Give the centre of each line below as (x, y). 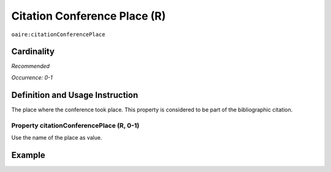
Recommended (31, 66)
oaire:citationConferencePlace (58, 34)
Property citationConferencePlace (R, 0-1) (75, 125)
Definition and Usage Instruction (75, 95)
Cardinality (33, 52)
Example (28, 155)
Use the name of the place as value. (57, 137)
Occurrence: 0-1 (32, 77)
